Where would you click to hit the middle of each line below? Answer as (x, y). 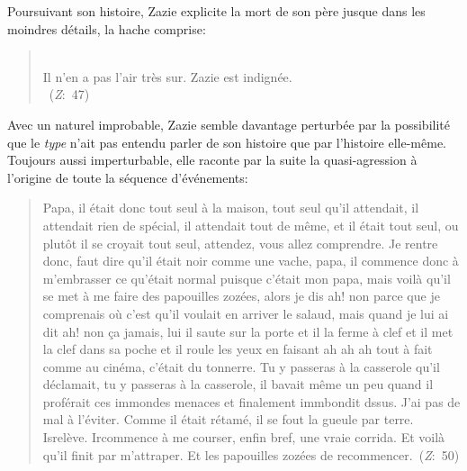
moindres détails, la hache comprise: (107, 28)
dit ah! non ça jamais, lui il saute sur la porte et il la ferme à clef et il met (248, 331)
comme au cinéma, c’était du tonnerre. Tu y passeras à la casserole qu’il (241, 366)
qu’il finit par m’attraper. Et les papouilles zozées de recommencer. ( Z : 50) (251, 454)
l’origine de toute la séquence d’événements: (128, 177)
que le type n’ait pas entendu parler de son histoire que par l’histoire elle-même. (227, 142)
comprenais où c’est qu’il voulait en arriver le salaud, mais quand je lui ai (246, 313)
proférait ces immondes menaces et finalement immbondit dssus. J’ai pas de (251, 401)
